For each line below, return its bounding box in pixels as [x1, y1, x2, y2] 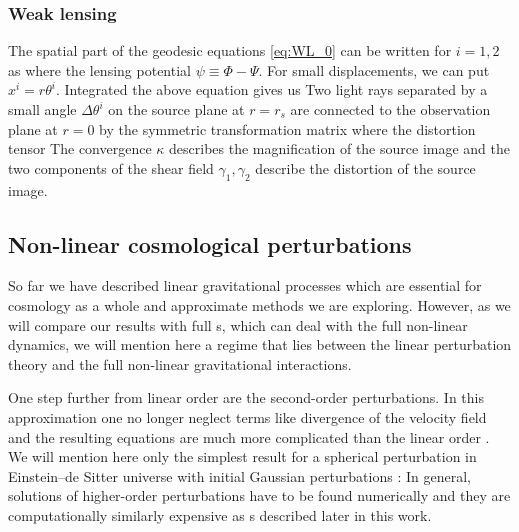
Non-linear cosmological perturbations [8, 228, 412, 259]
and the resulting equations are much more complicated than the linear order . [8, 426, 490, 447]
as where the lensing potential [8, 59, 191, 80]
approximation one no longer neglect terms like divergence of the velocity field [8, 406, 487, 427]
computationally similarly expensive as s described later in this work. [8, 504, 432, 525]
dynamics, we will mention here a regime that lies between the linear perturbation [8, 334, 512, 355]
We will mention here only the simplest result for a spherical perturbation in [8, 446, 477, 467]
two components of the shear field [8, 157, 214, 178]
